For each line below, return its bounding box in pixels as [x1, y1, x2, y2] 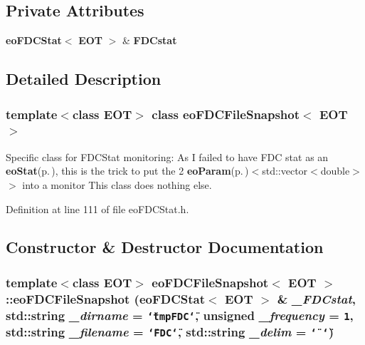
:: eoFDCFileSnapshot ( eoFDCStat [6, 289, 206, 307]
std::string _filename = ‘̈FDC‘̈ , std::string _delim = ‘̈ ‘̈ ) [6, 323, 334, 341]
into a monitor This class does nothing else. [22, 177, 212, 192]
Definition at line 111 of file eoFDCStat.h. [6, 201, 189, 216]
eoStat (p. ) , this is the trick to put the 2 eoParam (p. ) [6, 163, 249, 178]
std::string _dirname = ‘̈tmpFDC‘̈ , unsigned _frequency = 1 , [6, 306, 354, 324]
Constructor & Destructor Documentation [6, 236, 324, 258]
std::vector [262, 163, 308, 178]
